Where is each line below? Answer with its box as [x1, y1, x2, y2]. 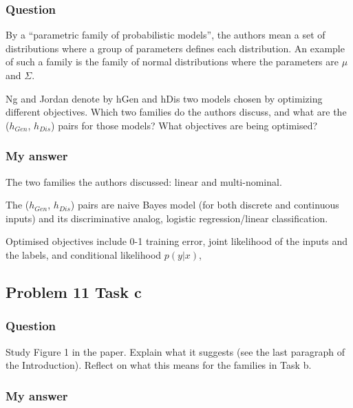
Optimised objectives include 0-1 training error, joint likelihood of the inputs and [6, 234, 348, 248]
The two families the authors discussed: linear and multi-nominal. [6, 174, 282, 189]
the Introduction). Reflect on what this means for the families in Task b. [6, 358, 312, 372]
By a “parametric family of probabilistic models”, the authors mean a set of [6, 28, 325, 42]
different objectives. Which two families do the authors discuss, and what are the [6, 105, 347, 119]
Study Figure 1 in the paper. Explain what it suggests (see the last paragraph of [6, 344, 345, 358]
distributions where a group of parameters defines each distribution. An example [6, 41, 345, 55]
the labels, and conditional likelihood [6, 247, 162, 261]
